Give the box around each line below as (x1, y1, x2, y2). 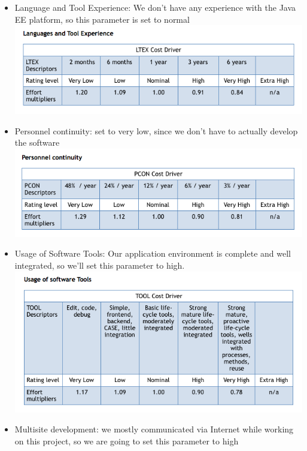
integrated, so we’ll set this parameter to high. (14, 259, 185, 272)
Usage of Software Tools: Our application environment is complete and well (14, 247, 291, 260)
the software (14, 136, 60, 149)
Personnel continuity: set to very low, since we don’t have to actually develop (14, 124, 298, 137)
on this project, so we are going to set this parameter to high (14, 435, 239, 447)
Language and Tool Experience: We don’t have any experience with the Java (14, 1, 296, 13)
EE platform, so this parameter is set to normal (14, 13, 190, 25)
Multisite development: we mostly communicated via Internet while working (14, 423, 294, 435)
